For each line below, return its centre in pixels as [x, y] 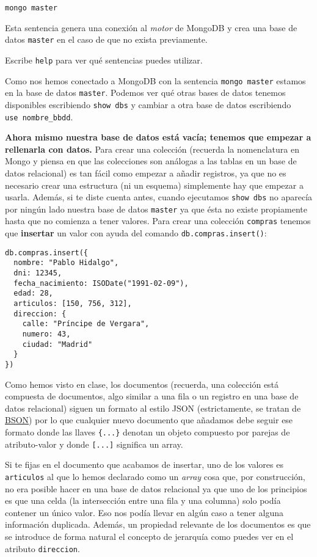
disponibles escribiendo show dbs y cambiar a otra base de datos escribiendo [148, 104]
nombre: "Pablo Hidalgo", [66, 263]
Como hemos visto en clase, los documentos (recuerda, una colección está [142, 384]
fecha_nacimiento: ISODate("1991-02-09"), [101, 283]
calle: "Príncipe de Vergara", [86, 324]
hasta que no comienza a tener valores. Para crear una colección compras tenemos [158, 221]
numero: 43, [46, 334]
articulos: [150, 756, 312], [73, 304]
